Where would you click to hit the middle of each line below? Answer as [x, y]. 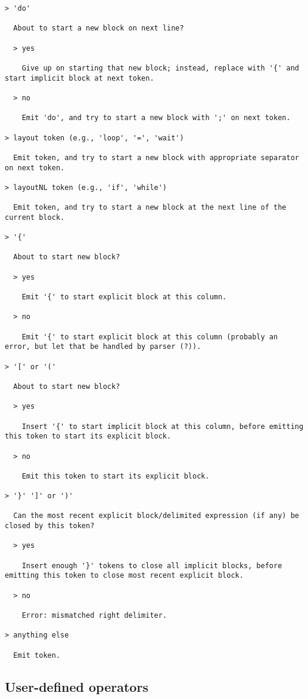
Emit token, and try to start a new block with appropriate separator [156, 157]
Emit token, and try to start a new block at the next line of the [150, 208]
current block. [35, 217]
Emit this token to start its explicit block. [116, 476]
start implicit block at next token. [80, 78]
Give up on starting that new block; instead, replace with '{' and [160, 68]
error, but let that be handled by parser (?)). [103, 347]
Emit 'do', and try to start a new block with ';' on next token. [156, 118]
